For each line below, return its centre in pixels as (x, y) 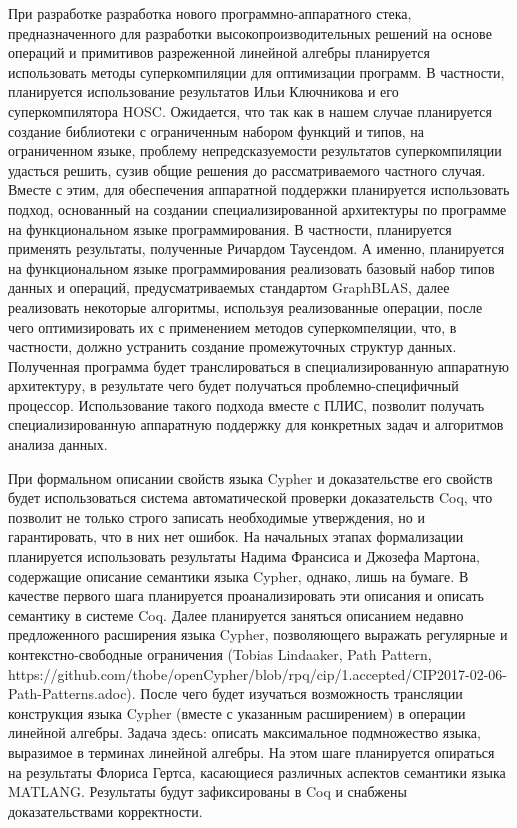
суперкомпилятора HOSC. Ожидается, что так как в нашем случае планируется (250, 110)
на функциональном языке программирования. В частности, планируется (230, 228)
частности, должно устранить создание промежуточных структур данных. (232, 346)
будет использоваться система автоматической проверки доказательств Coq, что (250, 497)
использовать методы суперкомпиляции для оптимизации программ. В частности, (256, 71)
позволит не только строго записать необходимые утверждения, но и (216, 516)
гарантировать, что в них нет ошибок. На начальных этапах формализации (236, 536)
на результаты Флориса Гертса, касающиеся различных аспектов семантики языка (257, 771)
